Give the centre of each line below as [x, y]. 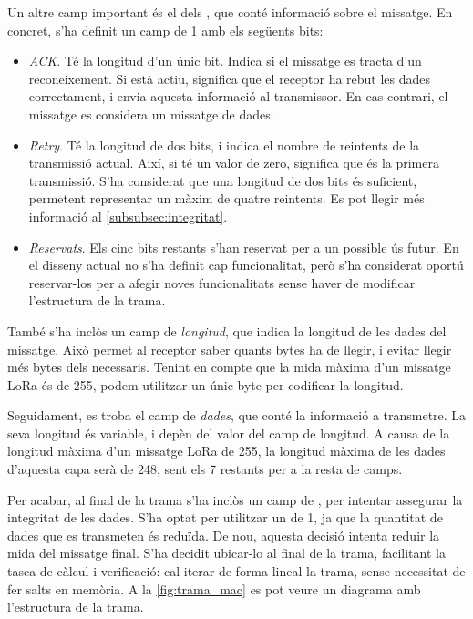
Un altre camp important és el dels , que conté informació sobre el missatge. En [230, 12]
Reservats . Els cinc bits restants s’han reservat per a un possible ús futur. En [244, 247]
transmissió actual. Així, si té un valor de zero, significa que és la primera [234, 163]
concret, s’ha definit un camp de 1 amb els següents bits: [165, 30]
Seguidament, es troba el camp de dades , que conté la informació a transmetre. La [237, 415]
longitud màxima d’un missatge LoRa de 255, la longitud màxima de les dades [226, 451]
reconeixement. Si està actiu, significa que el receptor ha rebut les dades [230, 78]
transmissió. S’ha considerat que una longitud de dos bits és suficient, [223, 180]
